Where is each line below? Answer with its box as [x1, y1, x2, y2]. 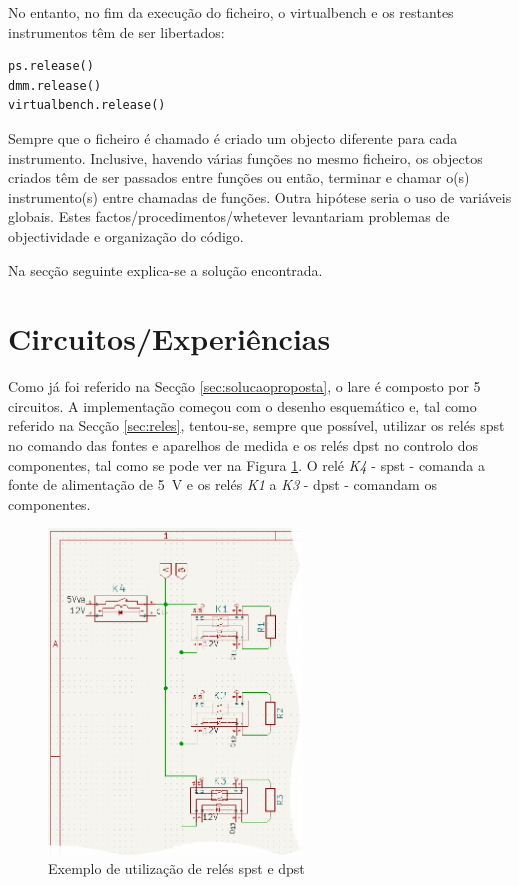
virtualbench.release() [8, 98, 166, 113]
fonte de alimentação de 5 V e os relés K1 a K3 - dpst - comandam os [8, 474, 437, 495]
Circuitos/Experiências [8, 318, 331, 359]
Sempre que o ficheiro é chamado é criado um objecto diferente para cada [8, 127, 458, 148]
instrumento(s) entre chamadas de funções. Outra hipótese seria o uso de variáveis [8, 186, 512, 207]
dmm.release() [8, 78, 102, 93]
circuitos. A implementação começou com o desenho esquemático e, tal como [8, 395, 477, 416]
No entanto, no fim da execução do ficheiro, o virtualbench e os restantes [8, 2, 454, 22]
